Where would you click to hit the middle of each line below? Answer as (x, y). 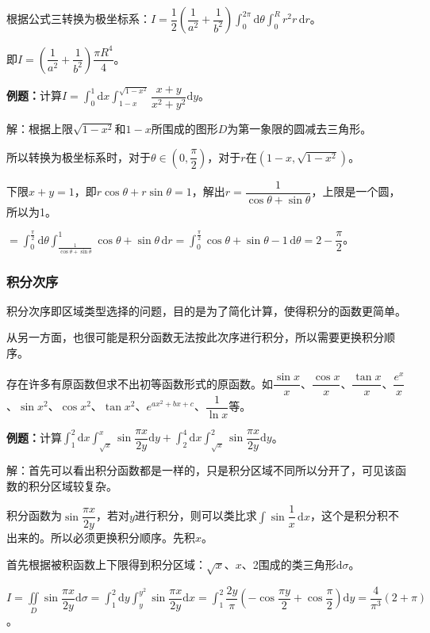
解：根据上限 (40, 129)
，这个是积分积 (349, 515)
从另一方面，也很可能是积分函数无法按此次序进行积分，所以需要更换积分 (195, 337)
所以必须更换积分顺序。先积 (123, 538)
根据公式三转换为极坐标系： (79, 18)
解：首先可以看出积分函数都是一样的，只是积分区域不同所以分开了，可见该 (201, 470)
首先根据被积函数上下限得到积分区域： (106, 564)
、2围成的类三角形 (289, 564)
